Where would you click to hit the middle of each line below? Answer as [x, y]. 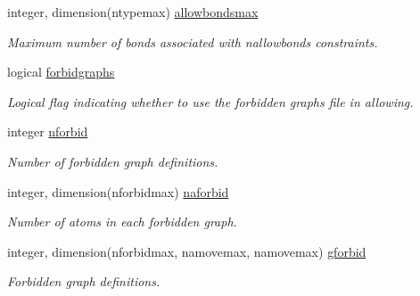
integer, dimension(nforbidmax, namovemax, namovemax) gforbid [187, 251]
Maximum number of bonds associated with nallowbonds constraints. [193, 41]
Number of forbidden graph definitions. [113, 161]
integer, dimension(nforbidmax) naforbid [118, 191]
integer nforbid [48, 132]
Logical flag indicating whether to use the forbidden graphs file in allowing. [210, 101]
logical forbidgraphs [61, 72]
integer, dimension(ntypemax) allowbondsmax [133, 12]
